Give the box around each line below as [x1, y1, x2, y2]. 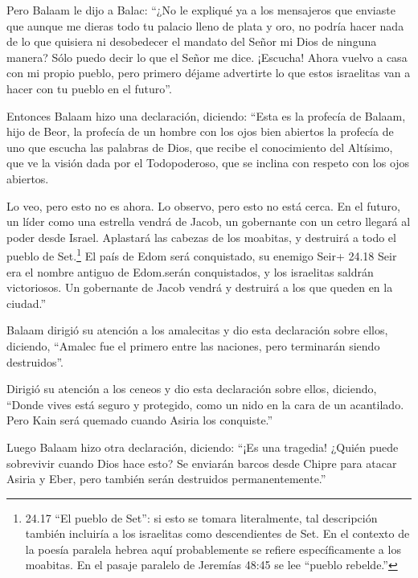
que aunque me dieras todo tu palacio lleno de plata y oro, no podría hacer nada [6, 17, 404, 34]
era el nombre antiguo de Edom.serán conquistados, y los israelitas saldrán [6, 263, 374, 280]
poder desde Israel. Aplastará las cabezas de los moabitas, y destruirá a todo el [6, 228, 396, 245]
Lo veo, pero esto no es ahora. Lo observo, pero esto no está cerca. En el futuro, [6, 197, 400, 214]
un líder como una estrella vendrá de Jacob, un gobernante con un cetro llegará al [6, 213, 411, 230]
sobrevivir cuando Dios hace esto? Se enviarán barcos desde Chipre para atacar [6, 454, 397, 471]
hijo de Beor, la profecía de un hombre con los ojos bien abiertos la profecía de [6, 123, 394, 140]
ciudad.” [6, 294, 47, 311]
